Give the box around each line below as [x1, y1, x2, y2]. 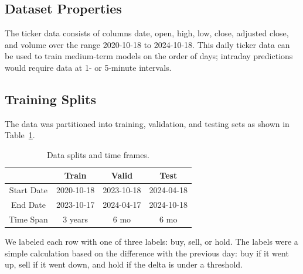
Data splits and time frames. [47, 148, 149, 160]
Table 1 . [5, 129, 35, 141]
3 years [63, 213, 88, 225]
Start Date [9, 184, 48, 196]
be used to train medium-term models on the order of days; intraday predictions [5, 50, 293, 62]
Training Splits [5, 90, 96, 108]
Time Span [9, 213, 48, 225]
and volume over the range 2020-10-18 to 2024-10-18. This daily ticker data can [5, 38, 290, 50]
